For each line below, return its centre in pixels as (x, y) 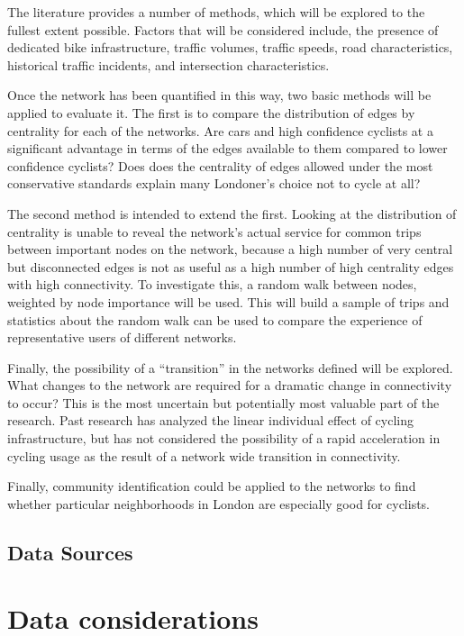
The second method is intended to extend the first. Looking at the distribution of (232, 213)
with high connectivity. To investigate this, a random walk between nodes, (212, 284)
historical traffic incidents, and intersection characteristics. (168, 64)
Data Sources (70, 552)
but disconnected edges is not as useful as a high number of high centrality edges (231, 266)
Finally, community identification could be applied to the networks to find (212, 486)
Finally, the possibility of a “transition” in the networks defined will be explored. (230, 367)
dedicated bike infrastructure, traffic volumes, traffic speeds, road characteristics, (230, 47)
